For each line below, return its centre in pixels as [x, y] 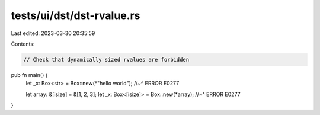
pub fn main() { [29, 75]
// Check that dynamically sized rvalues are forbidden [106, 60]
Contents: [23, 44]
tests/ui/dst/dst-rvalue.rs [76, 15]
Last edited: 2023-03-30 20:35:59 [53, 33]
